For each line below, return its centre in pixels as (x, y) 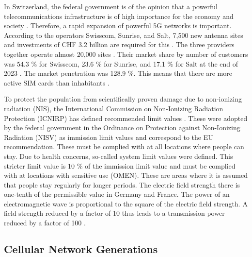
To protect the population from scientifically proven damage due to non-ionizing (123, 99)
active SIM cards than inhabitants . (57, 82)
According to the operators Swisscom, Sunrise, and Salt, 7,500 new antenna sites (124, 35)
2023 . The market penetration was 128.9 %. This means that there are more (118, 73)
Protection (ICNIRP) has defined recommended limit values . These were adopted (126, 118)
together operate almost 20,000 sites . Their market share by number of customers (126, 54)
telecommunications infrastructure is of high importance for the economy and (119, 16)
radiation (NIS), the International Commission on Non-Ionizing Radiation (114, 108)
